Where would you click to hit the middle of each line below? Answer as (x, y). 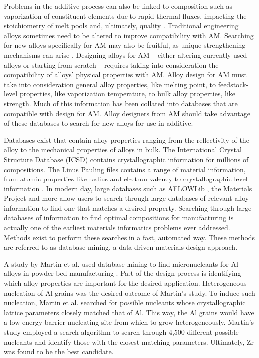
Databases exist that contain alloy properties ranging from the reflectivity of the (127, 139)
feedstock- (233, 84)
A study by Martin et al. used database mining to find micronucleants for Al (121, 263)
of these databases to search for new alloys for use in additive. (99, 123)
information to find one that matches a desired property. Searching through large (128, 208)
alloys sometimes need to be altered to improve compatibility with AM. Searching (129, 35)
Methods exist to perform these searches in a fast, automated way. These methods (129, 237)
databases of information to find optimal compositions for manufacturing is (119, 218)
